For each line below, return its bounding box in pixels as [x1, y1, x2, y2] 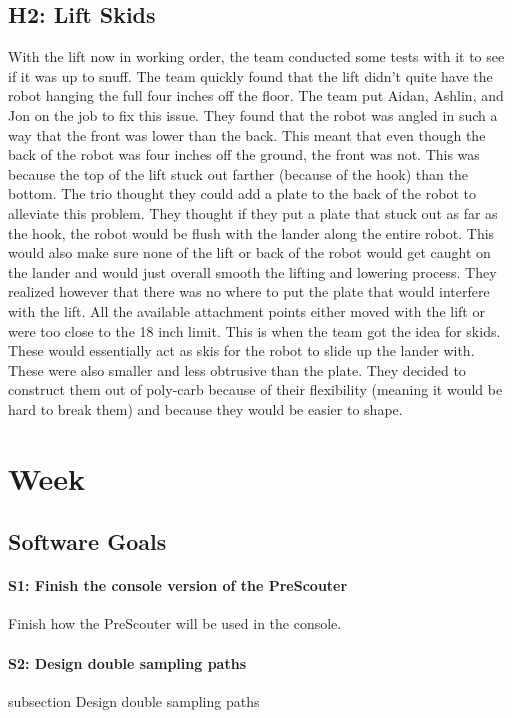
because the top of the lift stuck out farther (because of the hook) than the [8, 163, 468, 184]
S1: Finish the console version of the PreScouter [8, 575, 348, 596]
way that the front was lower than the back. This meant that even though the [8, 124, 486, 145]
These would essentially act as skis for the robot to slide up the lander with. [8, 340, 475, 361]
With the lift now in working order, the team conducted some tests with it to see [8, 46, 505, 67]
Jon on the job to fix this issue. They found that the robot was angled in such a [8, 104, 498, 125]
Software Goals [8, 526, 167, 557]
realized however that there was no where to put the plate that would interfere [8, 281, 490, 302]
